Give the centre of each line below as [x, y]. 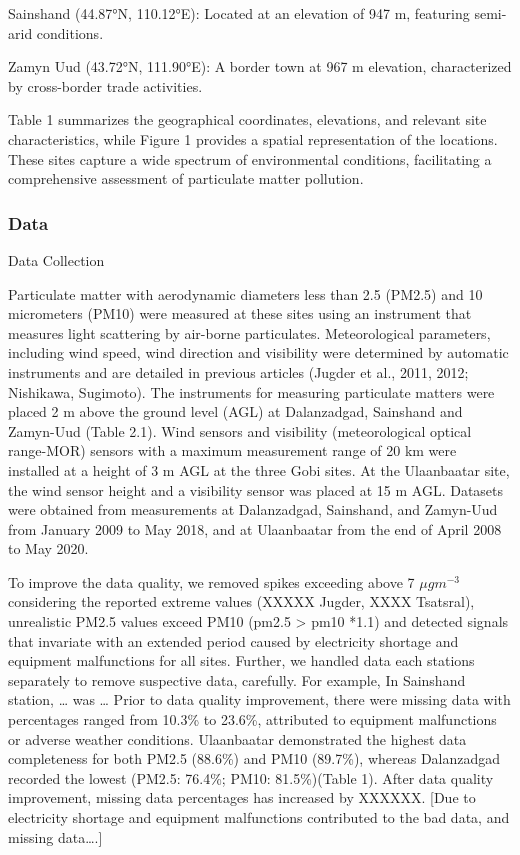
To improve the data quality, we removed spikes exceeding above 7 [211, 581]
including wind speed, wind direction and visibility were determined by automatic [258, 352]
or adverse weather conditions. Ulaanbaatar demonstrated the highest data [237, 738]
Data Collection [56, 259]
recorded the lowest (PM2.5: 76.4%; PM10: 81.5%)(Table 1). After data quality [251, 777]
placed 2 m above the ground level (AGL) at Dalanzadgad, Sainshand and [235, 411]
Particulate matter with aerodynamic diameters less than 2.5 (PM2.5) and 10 [245, 293]
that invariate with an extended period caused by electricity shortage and [233, 640]
